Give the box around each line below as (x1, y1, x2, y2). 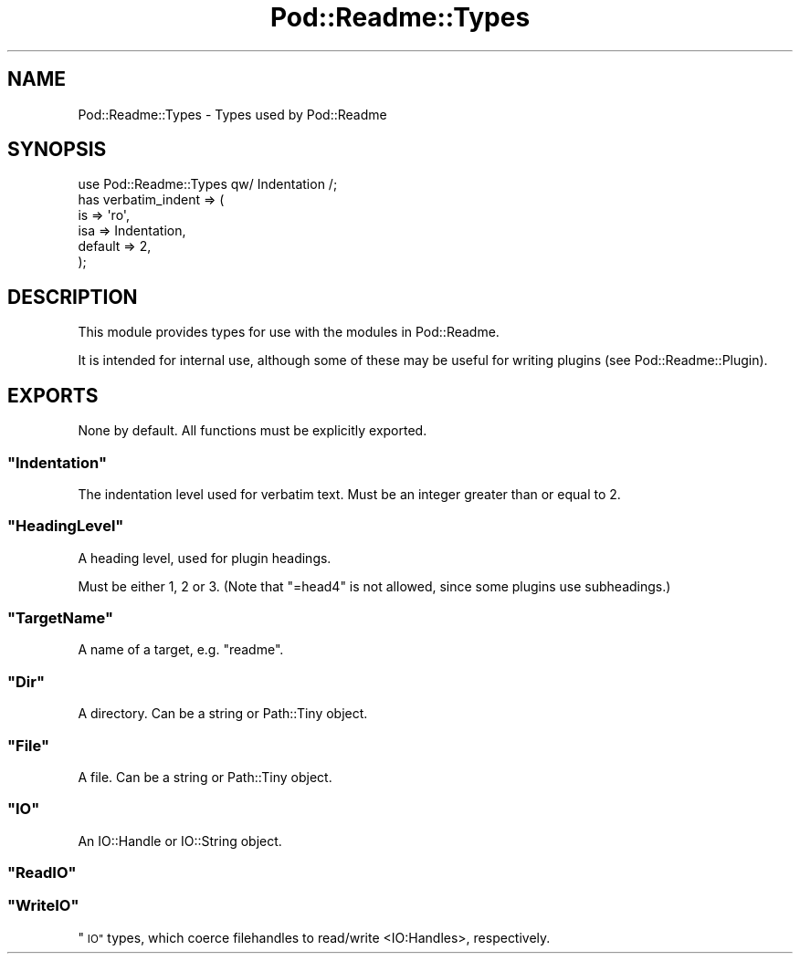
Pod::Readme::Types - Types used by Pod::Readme (78, 106, 387, 122)
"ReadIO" (7, 863, 77, 882)
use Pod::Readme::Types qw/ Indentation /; (78, 176, 338, 193)
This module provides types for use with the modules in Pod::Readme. (78, 324, 500, 340)
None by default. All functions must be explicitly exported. (78, 423, 427, 439)
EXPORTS (7, 383, 99, 407)
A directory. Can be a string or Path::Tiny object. (78, 705, 368, 722)
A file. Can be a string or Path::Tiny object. (78, 768, 332, 785)
